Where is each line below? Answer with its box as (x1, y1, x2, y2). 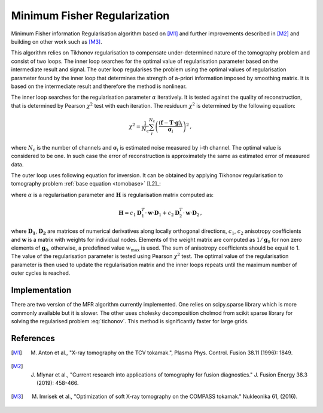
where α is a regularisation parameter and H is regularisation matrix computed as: (11, 191, 214, 198)
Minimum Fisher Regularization (11, 9, 170, 22)
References (11, 333, 55, 344)
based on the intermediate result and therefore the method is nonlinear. (11, 83, 187, 90)
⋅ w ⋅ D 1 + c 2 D (145, 209, 179, 218)
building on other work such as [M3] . (11, 38, 102, 45)
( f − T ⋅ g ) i (159, 119, 183, 127)
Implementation (11, 285, 72, 296)
